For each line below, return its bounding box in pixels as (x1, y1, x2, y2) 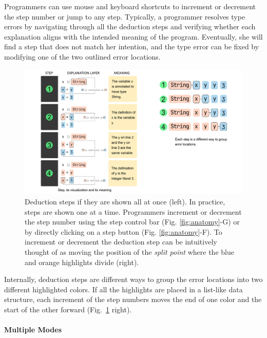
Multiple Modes (4, 324, 62, 335)
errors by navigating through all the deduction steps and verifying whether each (4, 21, 256, 32)
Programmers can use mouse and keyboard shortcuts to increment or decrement (4, 1, 256, 11)
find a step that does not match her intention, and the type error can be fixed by (4, 41, 259, 52)
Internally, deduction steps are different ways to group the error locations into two (4, 274, 263, 285)
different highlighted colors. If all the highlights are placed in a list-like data (4, 284, 243, 294)
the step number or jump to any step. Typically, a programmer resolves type (4, 11, 245, 22)
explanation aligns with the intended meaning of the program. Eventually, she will (4, 31, 263, 42)
